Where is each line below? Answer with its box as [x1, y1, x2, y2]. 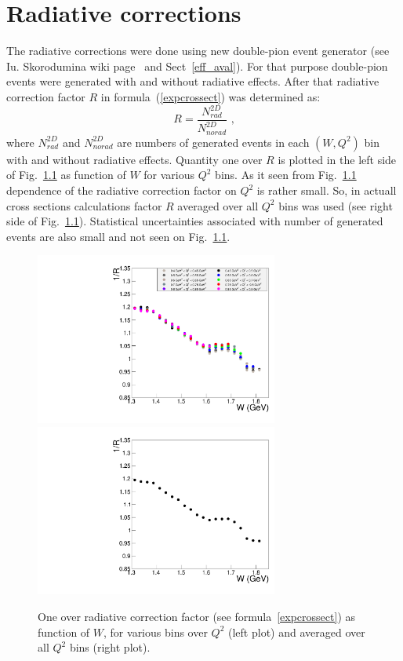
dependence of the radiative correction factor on [6, 182, 237, 199]
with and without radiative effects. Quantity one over [6, 151, 263, 167]
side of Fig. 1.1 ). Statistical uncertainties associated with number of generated [6, 213, 383, 229]
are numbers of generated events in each [117, 133, 310, 150]
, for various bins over [103, 623, 208, 640]
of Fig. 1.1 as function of [6, 166, 126, 183]
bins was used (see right [278, 197, 393, 214]
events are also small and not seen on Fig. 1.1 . [6, 228, 231, 244]
